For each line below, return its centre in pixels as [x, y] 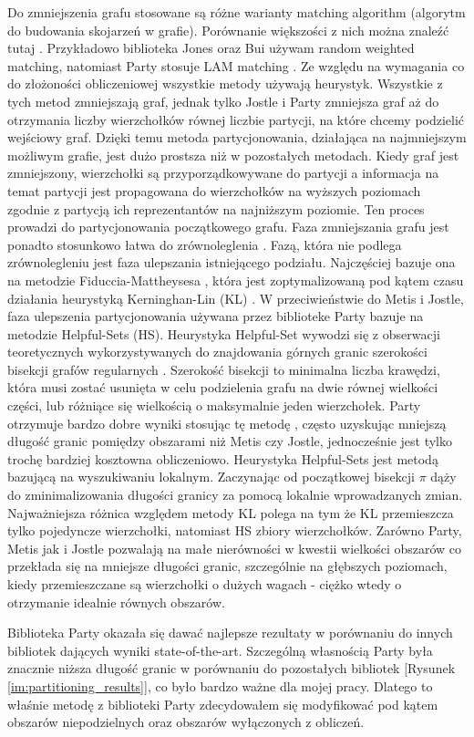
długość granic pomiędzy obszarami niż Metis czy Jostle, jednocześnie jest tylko [230, 441]
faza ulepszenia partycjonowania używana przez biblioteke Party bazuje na [216, 316]
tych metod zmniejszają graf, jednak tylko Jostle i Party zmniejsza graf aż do [223, 101]
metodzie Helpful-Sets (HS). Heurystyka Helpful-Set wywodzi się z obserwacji [224, 333]
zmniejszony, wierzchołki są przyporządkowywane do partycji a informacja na [223, 173]
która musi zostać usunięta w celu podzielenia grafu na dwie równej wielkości [223, 387]
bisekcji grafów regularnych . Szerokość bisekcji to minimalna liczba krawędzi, [224, 369]
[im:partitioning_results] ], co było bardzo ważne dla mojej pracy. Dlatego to [220, 685]
